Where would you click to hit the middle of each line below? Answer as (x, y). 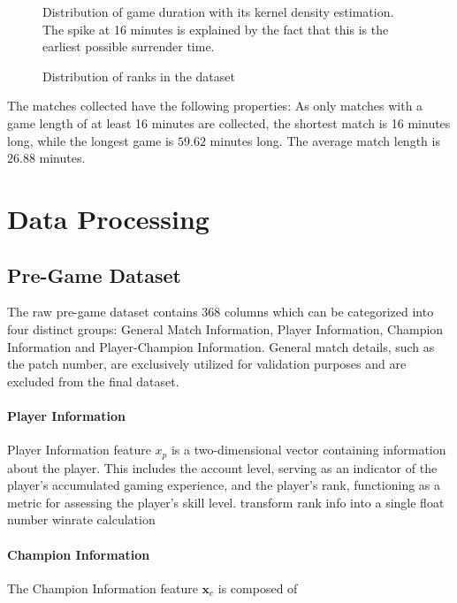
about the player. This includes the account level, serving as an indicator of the (222, 467)
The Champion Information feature (103, 588)
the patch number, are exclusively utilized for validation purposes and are (207, 364)
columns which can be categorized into (329, 312)
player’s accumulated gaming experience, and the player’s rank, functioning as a (224, 485)
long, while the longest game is (91, 140)
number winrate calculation (81, 519)
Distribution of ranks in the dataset (139, 76)
